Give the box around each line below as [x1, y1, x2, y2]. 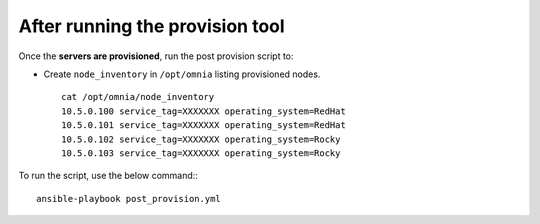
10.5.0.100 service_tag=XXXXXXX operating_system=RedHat [61, 105, 347, 117]
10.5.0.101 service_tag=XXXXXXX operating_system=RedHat [61, 120, 347, 131]
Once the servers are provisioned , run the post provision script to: [18, 50, 294, 62]
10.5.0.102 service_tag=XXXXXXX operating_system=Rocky [61, 133, 341, 145]
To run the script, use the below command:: [18, 170, 199, 182]
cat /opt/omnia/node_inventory [61, 91, 215, 103]
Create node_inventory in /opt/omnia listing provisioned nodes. [43, 68, 321, 80]
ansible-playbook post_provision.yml [36, 193, 222, 204]
